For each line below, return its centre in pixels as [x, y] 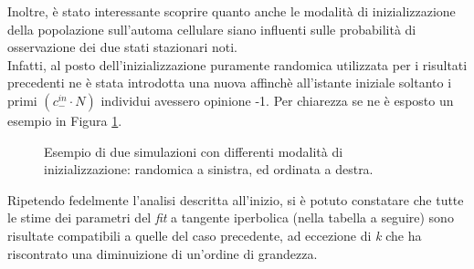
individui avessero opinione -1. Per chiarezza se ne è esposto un [277, 100]
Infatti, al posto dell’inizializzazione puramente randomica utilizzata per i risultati [237, 64]
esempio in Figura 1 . [65, 120]
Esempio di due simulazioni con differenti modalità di [194, 151]
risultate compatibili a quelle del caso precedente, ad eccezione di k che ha [215, 235]
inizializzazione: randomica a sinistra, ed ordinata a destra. [209, 169]
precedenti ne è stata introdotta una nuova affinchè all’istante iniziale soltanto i [230, 83]
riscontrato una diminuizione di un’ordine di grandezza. [163, 253]
